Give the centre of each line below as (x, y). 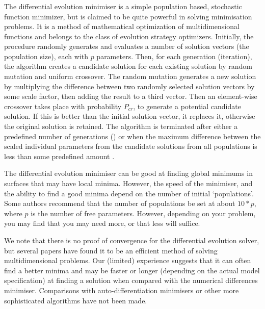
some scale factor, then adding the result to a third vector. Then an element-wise (131, 96)
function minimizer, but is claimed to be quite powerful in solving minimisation (128, 16)
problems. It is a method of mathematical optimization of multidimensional (122, 26)
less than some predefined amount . (59, 156)
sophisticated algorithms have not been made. (76, 300)
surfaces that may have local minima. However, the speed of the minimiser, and (128, 183)
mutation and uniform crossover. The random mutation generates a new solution (130, 76)
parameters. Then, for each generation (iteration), (174, 56)
